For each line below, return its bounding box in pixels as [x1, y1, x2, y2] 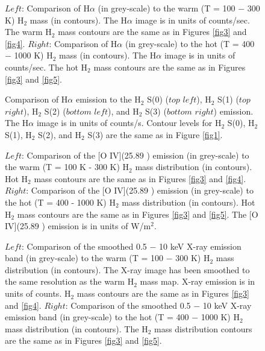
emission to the [75, 93, 132, 106]
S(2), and [38, 128, 72, 141]
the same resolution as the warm [5, 275, 125, 288]
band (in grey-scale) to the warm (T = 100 [5, 251, 164, 264]
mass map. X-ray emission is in [140, 275, 255, 288]
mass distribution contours [154, 322, 252, 335]
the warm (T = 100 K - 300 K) [5, 160, 120, 173]
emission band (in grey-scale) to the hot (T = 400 [5, 311, 189, 323]
